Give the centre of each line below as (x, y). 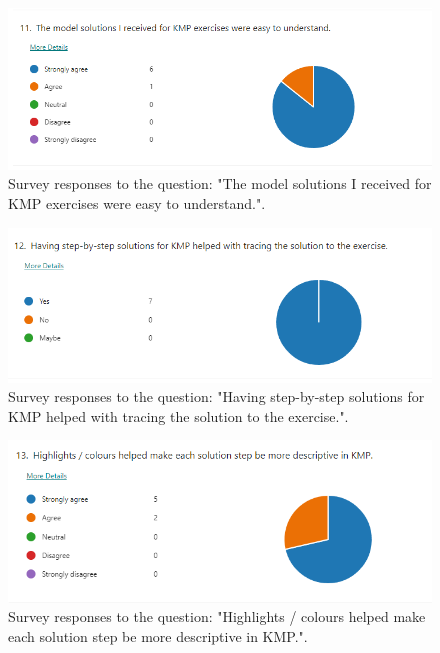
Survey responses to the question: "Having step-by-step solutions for (216, 396)
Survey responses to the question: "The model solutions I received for (220, 183)
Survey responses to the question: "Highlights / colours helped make (217, 616)
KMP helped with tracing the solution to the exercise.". (178, 415)
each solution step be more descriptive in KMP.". (158, 636)
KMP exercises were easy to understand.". (137, 202)
